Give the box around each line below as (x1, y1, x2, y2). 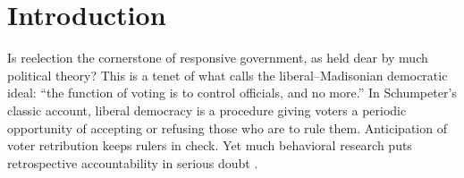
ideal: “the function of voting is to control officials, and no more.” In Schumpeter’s (7, 83, 457, 102)
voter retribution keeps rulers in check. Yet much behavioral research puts (7, 136, 412, 155)
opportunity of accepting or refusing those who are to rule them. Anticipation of (7, 118, 447, 137)
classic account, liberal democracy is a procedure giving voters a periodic (7, 100, 407, 119)
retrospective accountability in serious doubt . (7, 153, 258, 172)
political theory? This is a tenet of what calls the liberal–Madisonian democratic (7, 65, 448, 84)
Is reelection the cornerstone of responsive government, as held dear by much (7, 48, 428, 67)
